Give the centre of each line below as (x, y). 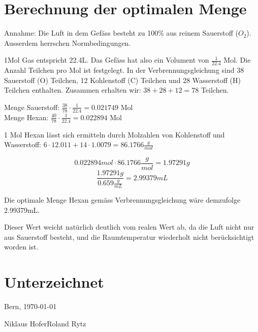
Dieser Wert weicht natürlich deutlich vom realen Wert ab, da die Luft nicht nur (129, 227)
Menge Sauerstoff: (32, 107)
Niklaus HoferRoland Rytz (45, 323)
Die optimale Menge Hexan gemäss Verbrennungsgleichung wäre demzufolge (122, 200)
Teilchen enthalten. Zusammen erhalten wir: (73, 90)
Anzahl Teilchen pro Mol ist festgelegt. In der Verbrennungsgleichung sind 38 (124, 70)
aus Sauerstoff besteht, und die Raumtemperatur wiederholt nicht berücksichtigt (129, 237)
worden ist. (21, 247)
